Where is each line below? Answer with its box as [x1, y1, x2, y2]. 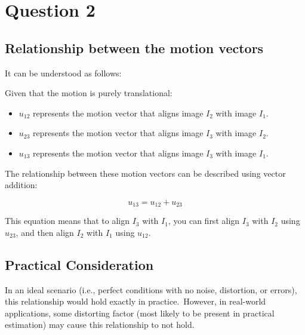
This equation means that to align [5, 214, 130, 227]
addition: [5, 179, 38, 191]
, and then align [16, 226, 74, 238]
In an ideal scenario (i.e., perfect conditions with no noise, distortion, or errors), [5, 283, 297, 296]
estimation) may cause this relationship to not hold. [5, 318, 195, 331]
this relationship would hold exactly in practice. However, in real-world [5, 295, 266, 308]
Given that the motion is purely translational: [5, 87, 172, 99]
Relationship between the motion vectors [5, 38, 264, 57]
